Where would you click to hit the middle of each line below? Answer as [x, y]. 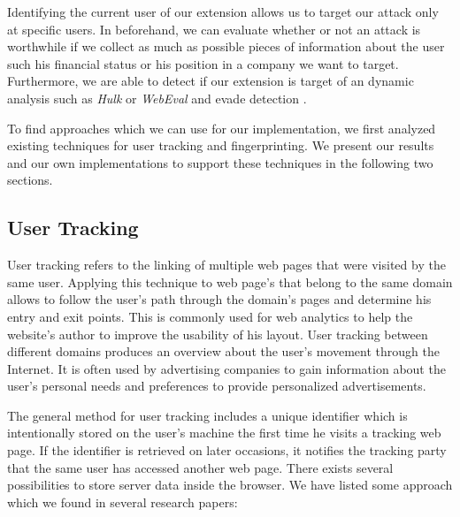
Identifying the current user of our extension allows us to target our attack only [223, 11]
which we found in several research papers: [123, 502]
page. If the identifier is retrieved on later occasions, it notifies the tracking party [227, 450]
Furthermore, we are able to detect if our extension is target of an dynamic [211, 81]
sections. [30, 180]
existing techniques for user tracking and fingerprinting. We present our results [221, 145]
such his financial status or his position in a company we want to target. [203, 63]
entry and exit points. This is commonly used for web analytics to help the [210, 316]
